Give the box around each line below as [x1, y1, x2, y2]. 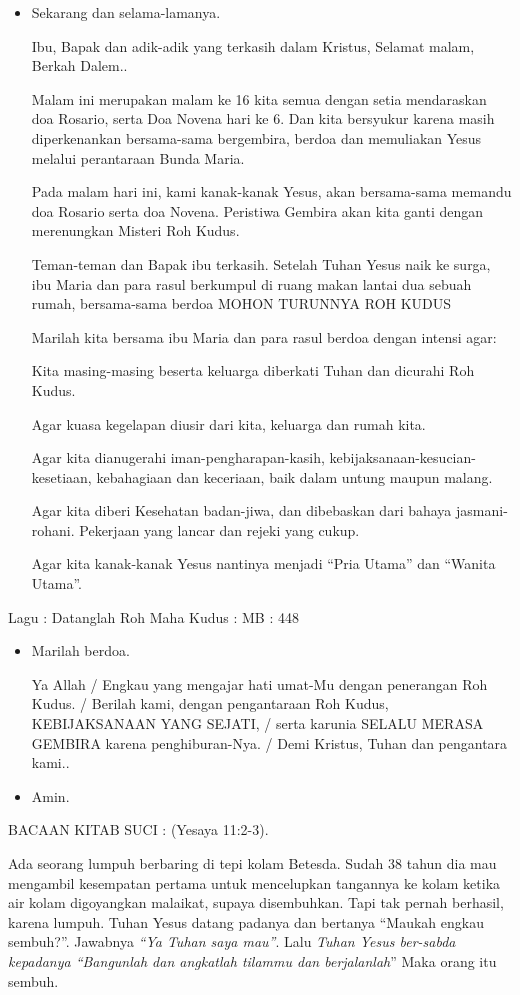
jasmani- [456, 500, 508, 521]
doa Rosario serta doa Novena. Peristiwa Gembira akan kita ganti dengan [31, 200, 484, 221]
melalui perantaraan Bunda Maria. [31, 147, 245, 168]
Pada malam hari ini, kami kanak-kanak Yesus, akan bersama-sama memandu [31, 181, 512, 202]
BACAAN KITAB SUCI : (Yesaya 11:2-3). [8, 819, 269, 840]
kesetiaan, [31, 466, 92, 487]
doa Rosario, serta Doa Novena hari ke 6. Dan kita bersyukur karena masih [31, 108, 495, 129]
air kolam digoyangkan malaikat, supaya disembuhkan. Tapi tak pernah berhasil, [8, 892, 504, 913]
